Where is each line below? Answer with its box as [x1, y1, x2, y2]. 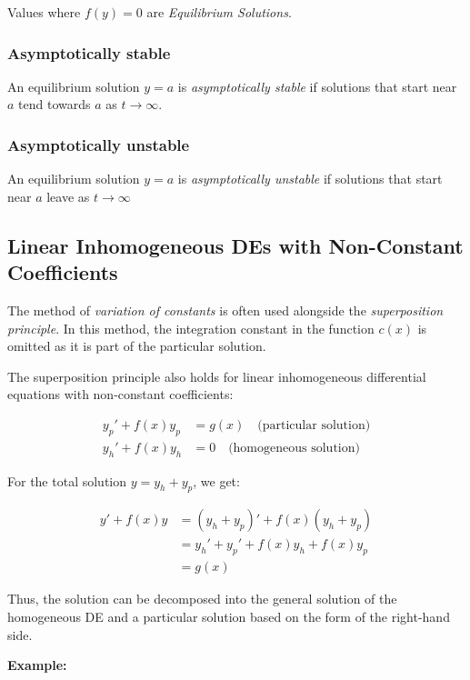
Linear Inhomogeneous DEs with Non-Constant [7, 231, 464, 259]
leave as [46, 186, 90, 205]
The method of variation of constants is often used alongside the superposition [7, 301, 444, 319]
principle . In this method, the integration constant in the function [7, 318, 375, 337]
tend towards [18, 95, 91, 114]
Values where [7, 3, 81, 21]
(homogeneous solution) [228, 441, 360, 455]
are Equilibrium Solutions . [146, 3, 292, 21]
